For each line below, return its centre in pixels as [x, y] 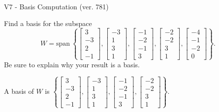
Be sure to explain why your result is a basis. [72, 64]
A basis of [19, 91]
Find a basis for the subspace [48, 23]
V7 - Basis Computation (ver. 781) [56, 6]
